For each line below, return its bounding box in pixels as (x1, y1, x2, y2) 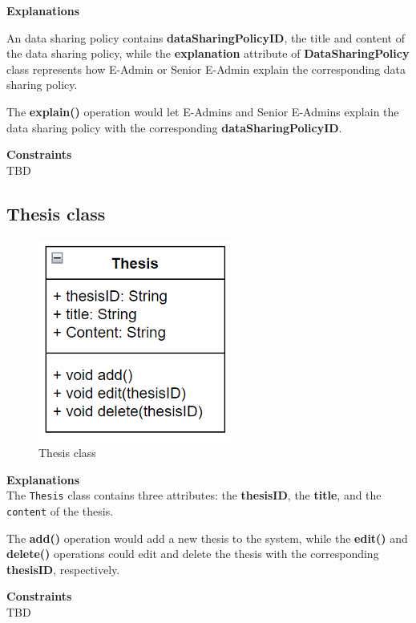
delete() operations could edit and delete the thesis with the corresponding (6, 545, 379, 562)
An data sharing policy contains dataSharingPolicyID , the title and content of (6, 29, 405, 46)
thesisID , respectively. (6, 560, 120, 577)
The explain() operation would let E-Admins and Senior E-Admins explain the (6, 103, 399, 119)
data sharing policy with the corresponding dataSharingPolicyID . (6, 119, 342, 136)
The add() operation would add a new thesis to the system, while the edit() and (6, 529, 408, 546)
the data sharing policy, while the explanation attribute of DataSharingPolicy (6, 45, 410, 62)
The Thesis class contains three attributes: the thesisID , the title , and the (6, 487, 382, 504)
